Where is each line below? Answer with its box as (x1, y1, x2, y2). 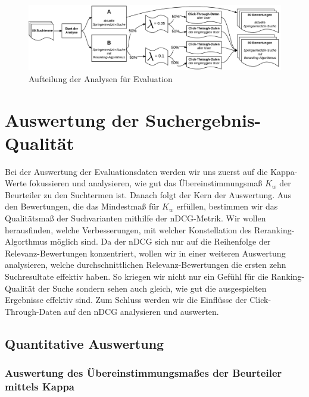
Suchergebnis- (145, 107, 261, 132)
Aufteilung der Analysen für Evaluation (29, 72, 173, 85)
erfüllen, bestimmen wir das (176, 200, 278, 212)
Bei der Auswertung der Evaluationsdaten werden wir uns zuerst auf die (5, 165, 268, 177)
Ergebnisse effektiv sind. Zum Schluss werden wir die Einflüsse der (5, 293, 247, 306)
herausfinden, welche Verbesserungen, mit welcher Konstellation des (5, 223, 252, 236)
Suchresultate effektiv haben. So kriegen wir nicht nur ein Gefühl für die (5, 270, 269, 282)
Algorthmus (5, 235, 48, 248)
